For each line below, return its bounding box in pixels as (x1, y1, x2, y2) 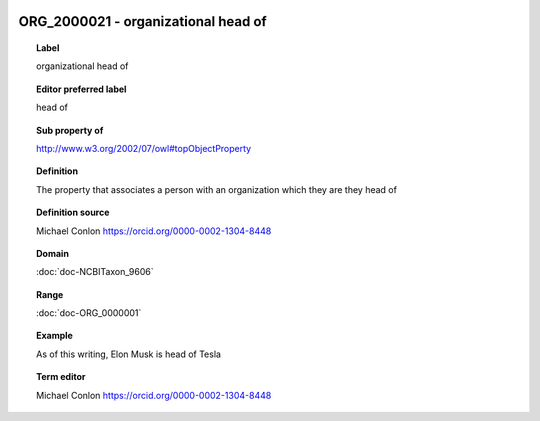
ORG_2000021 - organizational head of (18, 13, 267, 30)
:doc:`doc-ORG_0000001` (36, 307, 142, 319)
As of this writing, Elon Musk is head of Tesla (36, 348, 222, 360)
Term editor (36, 371, 86, 383)
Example (36, 330, 74, 342)
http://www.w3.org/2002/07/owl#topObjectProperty (36, 142, 252, 154)
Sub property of (36, 124, 104, 136)
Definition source (36, 206, 110, 219)
